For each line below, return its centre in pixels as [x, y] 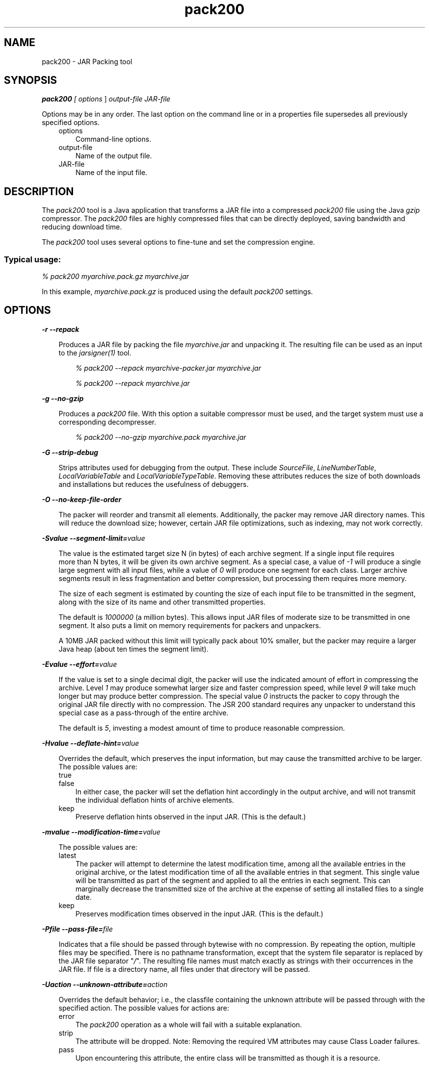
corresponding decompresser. [107, 422]
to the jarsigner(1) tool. [95, 353]
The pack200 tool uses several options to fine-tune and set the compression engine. [179, 242]
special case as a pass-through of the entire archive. [143, 712]
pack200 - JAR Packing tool [87, 61]
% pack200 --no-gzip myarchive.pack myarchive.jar [161, 437]
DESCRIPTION [39, 191]
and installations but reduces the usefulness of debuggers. [154, 484]
